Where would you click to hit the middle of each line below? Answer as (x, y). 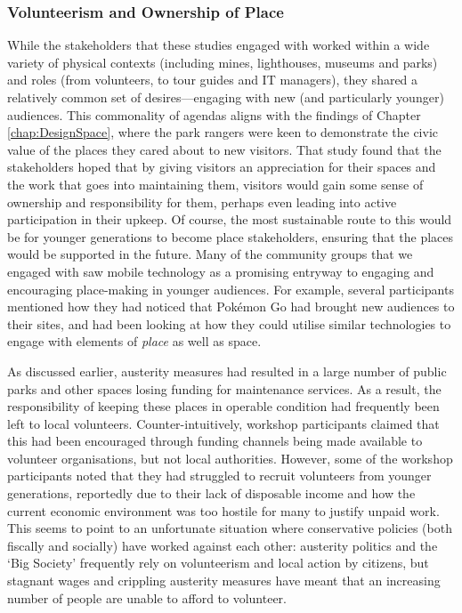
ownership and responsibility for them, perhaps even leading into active (202, 202)
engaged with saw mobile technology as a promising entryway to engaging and (221, 271)
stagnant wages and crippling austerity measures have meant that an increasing (224, 581)
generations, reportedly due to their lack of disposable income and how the (211, 493)
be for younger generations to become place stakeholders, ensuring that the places (231, 236)
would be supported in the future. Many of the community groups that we (210, 254)
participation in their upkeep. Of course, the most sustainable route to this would (230, 219)
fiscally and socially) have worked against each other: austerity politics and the (223, 545)
